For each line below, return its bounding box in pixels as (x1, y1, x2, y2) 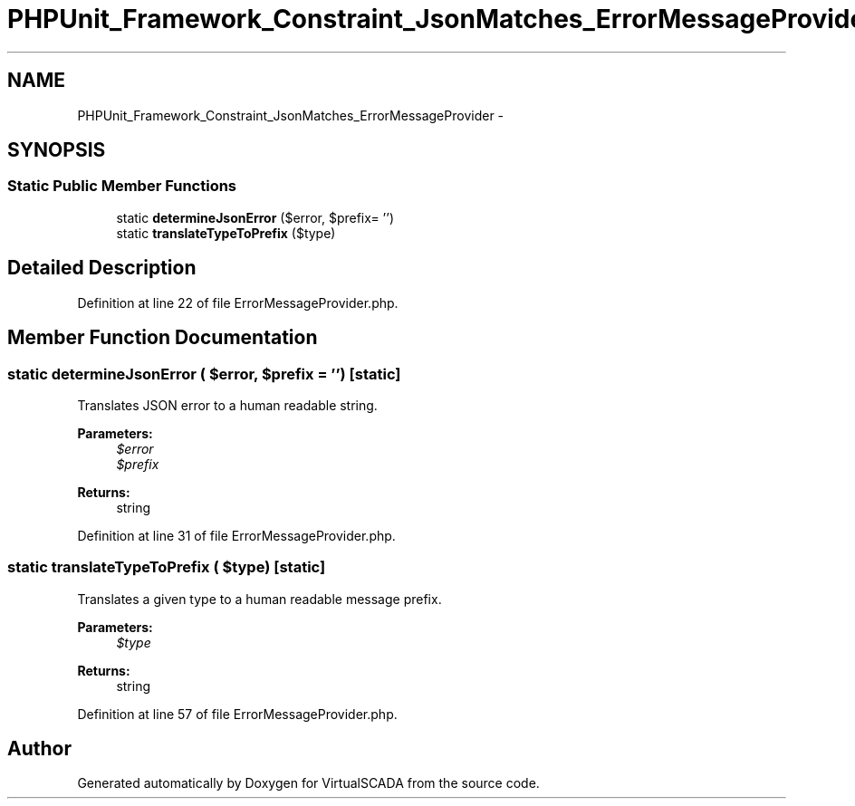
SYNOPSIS (7, 139, 106, 162)
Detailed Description (7, 256, 197, 280)
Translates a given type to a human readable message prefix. (77, 590, 442, 607)
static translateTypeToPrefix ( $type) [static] (7, 558, 326, 577)
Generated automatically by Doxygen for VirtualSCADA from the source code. (77, 775, 540, 792)
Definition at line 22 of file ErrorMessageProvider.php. (77, 294, 399, 311)
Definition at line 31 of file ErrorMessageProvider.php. (77, 527, 396, 543)
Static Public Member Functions (7, 177, 237, 196)
